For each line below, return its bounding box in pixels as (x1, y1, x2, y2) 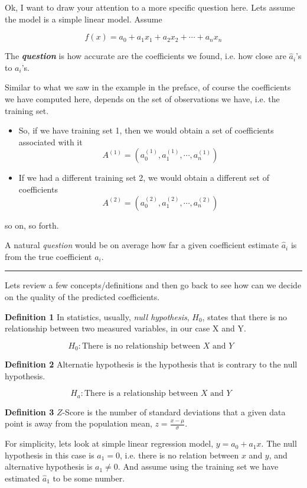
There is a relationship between (84, 389, 198, 398)
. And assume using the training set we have (117, 460, 279, 473)
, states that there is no (202, 310, 287, 323)
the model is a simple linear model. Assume (5, 12, 162, 25)
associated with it (18, 135, 83, 148)
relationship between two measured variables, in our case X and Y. (5, 322, 246, 334)
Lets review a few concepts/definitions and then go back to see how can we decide (5, 279, 302, 291)
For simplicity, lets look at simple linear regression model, (5, 437, 214, 450)
